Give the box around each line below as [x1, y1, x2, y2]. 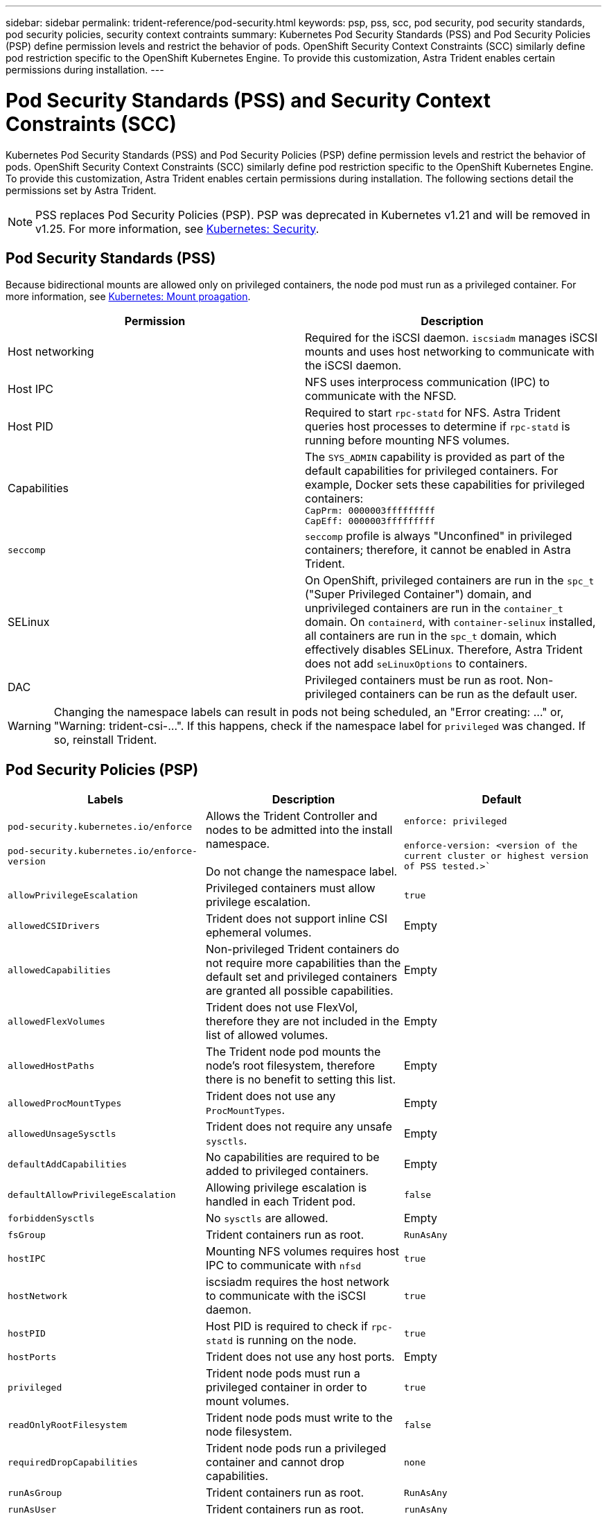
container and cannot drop [205, 1455, 344, 1470]
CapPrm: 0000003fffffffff [305, 505, 435, 516]
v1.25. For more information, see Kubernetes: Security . [35, 221, 319, 236]
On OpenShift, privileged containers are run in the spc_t [305, 573, 595, 588]
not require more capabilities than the [205, 956, 401, 971]
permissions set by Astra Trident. [6, 184, 157, 196]
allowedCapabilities [8, 964, 111, 975]
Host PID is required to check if [205, 1319, 368, 1334]
